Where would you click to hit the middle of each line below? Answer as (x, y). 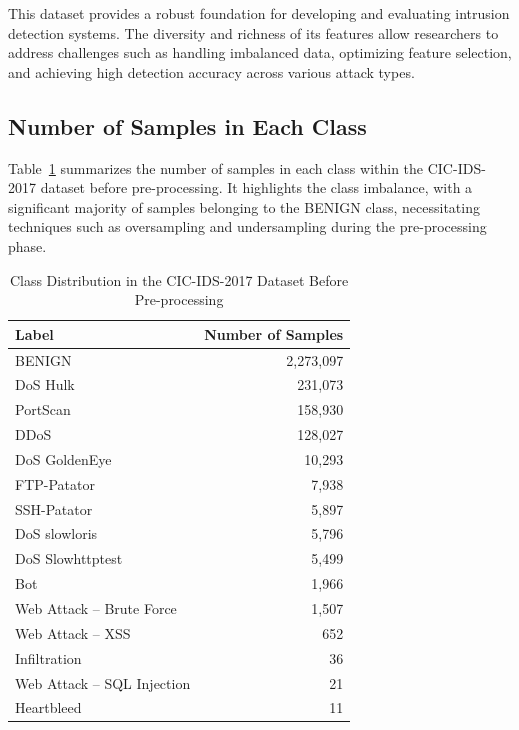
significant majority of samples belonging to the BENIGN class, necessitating (244, 206)
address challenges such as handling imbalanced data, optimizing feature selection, (260, 52)
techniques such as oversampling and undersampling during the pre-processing (247, 226)
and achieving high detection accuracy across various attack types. (211, 71)
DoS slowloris (56, 533)
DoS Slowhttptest (69, 558)
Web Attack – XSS (73, 632)
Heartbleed (48, 707)
